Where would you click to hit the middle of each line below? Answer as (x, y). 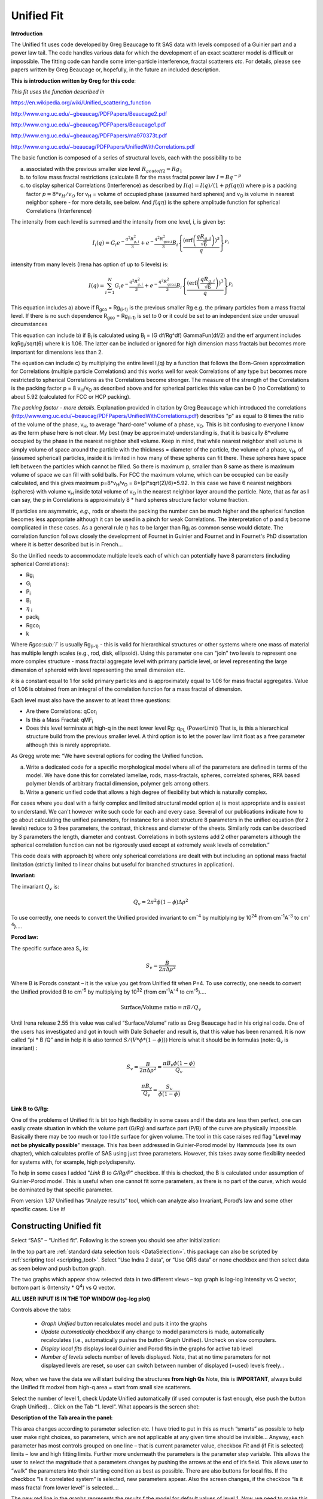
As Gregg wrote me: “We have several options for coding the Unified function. (107, 756)
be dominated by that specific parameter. (62, 1190)
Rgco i (33, 626)
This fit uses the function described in (58, 91)
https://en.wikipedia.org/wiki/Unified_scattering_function (81, 103)
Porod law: (25, 937)
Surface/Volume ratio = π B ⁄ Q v (161, 1008)
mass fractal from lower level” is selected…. (65, 1488)
